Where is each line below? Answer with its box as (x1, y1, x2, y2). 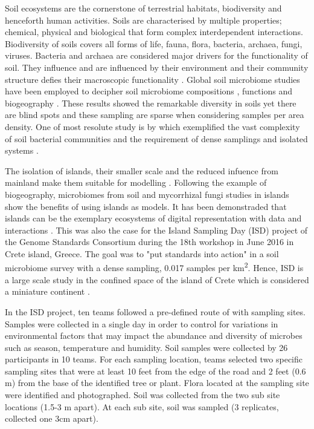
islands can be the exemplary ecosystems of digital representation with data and (5, 212, 302, 224)
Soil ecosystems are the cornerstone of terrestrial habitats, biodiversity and (5, 2, 282, 14)
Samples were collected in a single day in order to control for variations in (5, 317, 278, 330)
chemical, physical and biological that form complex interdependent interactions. (5, 25, 303, 38)
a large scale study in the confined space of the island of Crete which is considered (5, 273, 309, 286)
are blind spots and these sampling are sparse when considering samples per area (5, 108, 304, 121)
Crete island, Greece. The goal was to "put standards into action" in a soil (5, 247, 279, 260)
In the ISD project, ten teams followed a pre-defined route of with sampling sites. (5, 305, 306, 318)
